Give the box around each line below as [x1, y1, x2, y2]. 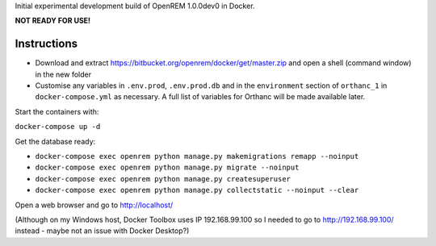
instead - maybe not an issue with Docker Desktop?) [15, 226, 190, 236]
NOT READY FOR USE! [15, 16, 91, 26]
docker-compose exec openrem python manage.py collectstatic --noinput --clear [35, 186, 359, 195]
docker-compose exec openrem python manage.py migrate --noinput [35, 163, 300, 173]
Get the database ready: [15, 136, 96, 146]
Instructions [15, 37, 78, 51]
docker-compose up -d [15, 122, 101, 131]
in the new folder [35, 69, 92, 79]
